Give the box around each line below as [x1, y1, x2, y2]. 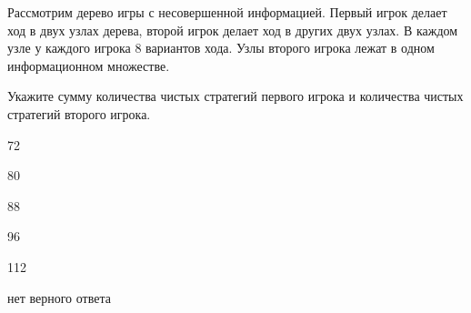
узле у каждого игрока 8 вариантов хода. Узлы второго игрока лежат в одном [7, 38, 435, 57]
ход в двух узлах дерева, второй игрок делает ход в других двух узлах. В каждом [7, 20, 458, 39]
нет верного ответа [7, 288, 111, 307]
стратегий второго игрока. [7, 104, 151, 123]
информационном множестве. [7, 56, 170, 75]
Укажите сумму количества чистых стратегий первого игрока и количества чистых [7, 86, 464, 106]
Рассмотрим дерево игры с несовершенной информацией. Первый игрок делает [7, 3, 447, 21]
